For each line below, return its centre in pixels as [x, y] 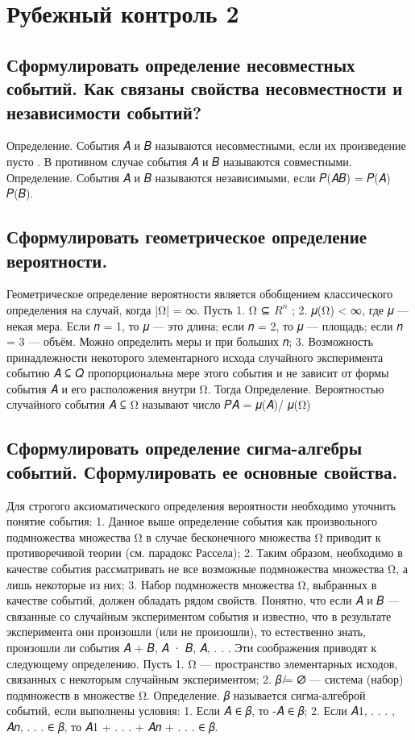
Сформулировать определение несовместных [181, 64]
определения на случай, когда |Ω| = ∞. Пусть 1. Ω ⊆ [139, 309]
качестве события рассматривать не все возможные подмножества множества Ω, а [207, 569]
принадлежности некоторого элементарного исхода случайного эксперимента [195, 357]
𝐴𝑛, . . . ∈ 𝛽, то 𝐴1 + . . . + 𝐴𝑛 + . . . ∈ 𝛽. [112, 726]
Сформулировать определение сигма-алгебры [185, 448]
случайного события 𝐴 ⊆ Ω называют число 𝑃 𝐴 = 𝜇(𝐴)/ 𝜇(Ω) [159, 404]
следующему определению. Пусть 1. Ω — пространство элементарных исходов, [202, 663]
